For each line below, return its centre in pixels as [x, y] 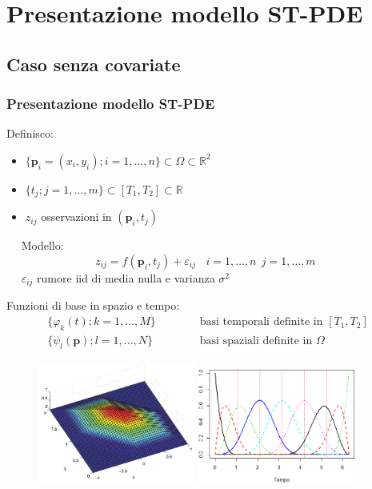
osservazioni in [76, 216]
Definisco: [30, 133]
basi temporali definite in [261, 322]
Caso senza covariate [94, 64]
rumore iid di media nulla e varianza [126, 278]
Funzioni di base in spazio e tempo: [93, 305]
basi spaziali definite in [256, 341]
